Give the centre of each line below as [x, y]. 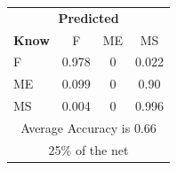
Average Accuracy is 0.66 [88, 127]
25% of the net [88, 149]
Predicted [88, 17]
